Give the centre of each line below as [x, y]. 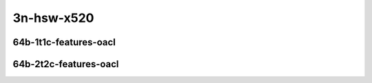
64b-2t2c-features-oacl [66, 64]
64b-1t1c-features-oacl [64, 42]
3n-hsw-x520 [53, 18]
